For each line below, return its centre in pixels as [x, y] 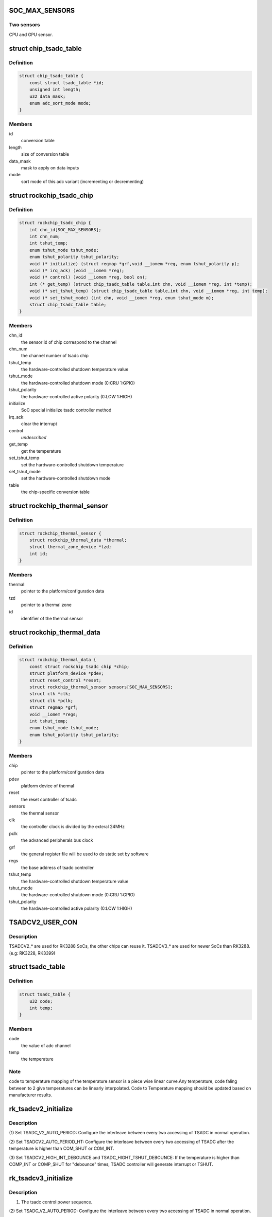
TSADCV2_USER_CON [43, 922]
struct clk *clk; [50, 694]
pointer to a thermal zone [46, 605]
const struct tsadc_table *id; [67, 83]
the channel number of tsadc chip [55, 356]
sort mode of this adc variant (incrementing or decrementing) [83, 181]
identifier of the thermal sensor [52, 618]
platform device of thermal [48, 786]
